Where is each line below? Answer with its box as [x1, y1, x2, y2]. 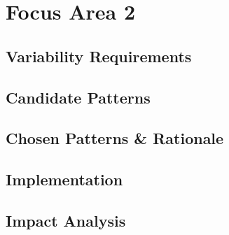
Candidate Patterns [6, 86, 151, 108]
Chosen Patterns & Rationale [6, 127, 224, 149]
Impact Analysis [6, 209, 126, 231]
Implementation [6, 169, 123, 190]
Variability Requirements [6, 45, 192, 66]
